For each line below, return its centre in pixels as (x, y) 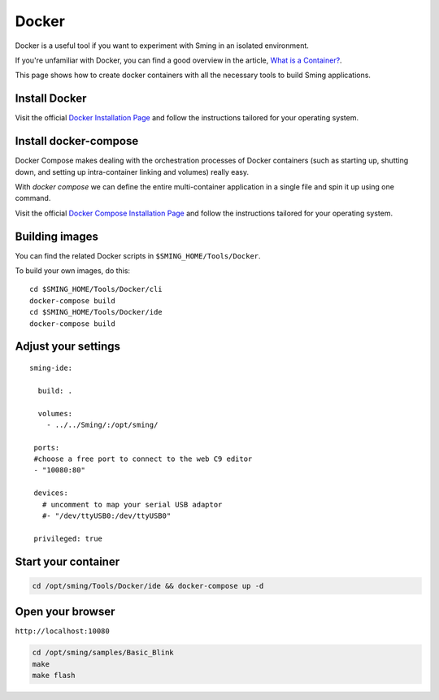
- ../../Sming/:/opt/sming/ (102, 424)
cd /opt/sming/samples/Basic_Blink (103, 653)
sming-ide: (51, 367)
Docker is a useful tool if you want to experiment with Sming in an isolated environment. (162, 46)
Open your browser (65, 612)
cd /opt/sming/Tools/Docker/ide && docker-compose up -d (148, 586)
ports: (47, 448)
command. (33, 198)
